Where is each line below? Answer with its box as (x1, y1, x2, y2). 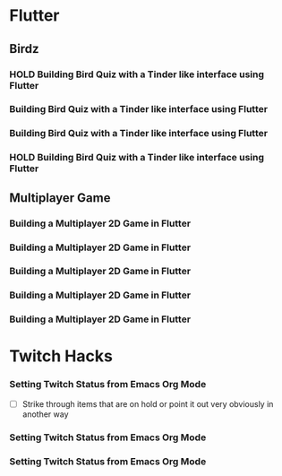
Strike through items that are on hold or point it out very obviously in (21, 398, 274, 409)
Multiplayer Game (9, 190, 111, 205)
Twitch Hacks (9, 346, 114, 367)
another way (21, 409, 69, 420)
